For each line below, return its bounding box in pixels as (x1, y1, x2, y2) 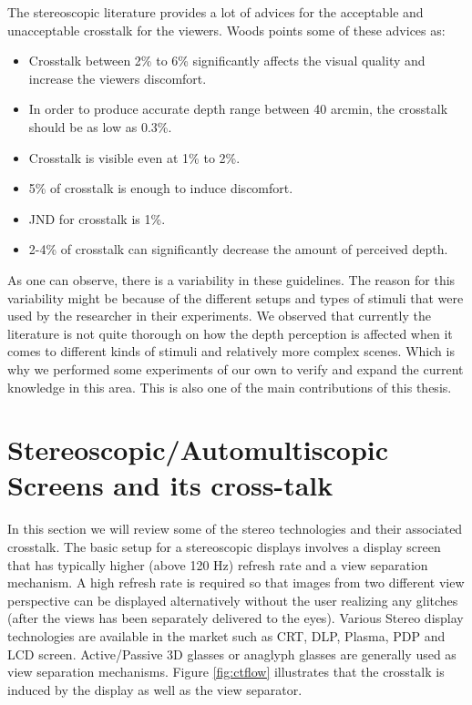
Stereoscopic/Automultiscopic (7, 431, 389, 468)
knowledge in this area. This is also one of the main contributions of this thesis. (7, 377, 452, 396)
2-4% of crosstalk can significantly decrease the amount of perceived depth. (28, 240, 448, 259)
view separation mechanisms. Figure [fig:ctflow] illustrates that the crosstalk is (7, 662, 445, 681)
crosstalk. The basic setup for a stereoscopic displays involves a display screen (7, 537, 441, 556)
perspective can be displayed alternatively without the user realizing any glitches (7, 590, 458, 609)
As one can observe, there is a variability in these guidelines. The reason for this (7, 270, 456, 289)
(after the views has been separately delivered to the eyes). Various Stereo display (7, 608, 464, 628)
